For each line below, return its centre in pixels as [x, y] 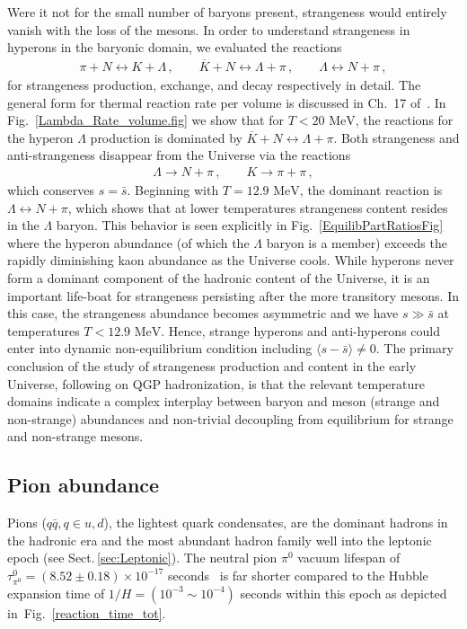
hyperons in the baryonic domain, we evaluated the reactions [175, 47]
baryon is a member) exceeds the [357, 242]
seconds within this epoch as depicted [344, 593]
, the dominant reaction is [371, 190]
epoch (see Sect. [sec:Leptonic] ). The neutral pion [142, 558]
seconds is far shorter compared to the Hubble [298, 575]
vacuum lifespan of [349, 558]
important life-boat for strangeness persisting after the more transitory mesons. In [233, 295]
